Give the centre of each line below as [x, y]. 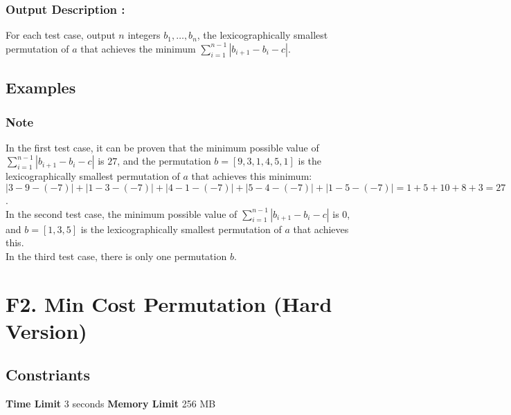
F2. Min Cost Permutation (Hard [169, 303]
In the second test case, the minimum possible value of [122, 213]
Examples [41, 87]
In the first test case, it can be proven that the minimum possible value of [162, 147]
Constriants [48, 375]
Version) [46, 330]
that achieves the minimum [138, 48]
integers [144, 35]
